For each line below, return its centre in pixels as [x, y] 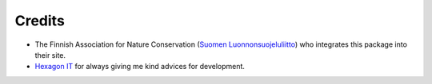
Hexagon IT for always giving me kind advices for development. [140, 67]
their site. [50, 55]
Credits [40, 21]
